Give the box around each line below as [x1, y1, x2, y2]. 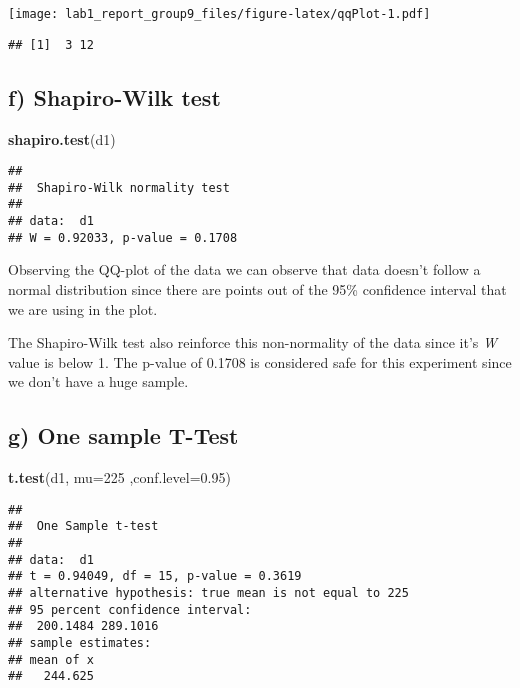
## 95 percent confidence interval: [8, 602, 252, 617]
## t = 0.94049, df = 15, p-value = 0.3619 [8, 569, 302, 584]
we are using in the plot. [8, 298, 158, 319]
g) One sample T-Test [8, 420, 239, 451]
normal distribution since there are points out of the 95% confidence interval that [8, 278, 507, 299]
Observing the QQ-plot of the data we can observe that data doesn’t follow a [8, 259, 481, 280]
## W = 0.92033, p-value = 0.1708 [8, 230, 238, 245]
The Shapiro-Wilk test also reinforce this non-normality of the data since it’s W [8, 332, 497, 353]
